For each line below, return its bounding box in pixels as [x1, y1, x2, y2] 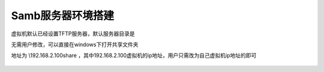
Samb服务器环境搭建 [11, 9, 114, 22]
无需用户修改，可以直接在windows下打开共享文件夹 [11, 41, 139, 48]
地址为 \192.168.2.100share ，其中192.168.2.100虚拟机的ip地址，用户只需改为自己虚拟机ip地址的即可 [11, 52, 257, 59]
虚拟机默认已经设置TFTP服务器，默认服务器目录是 [11, 30, 135, 37]
